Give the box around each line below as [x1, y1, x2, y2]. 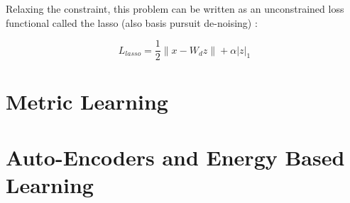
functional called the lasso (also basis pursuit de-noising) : [6, 15, 258, 30]
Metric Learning [6, 87, 168, 116]
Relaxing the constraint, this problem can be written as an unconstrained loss [6, 1, 344, 16]
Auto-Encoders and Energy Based [6, 142, 345, 171]
